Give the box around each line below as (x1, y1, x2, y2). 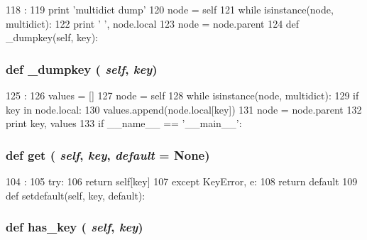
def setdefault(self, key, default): (6, 187, 146, 202)
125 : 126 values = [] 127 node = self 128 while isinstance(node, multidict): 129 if (6, 88, 359, 102)
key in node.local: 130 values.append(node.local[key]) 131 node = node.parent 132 (6, 102, 362, 116)
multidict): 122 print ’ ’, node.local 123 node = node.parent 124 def (6, 16, 300, 31)
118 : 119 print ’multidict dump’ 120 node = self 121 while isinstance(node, (6, 2, 334, 16)
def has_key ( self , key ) (6, 218, 143, 236)
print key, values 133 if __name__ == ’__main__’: (6, 116, 242, 131)
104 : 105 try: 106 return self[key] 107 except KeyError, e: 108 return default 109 (6, 174, 358, 188)
